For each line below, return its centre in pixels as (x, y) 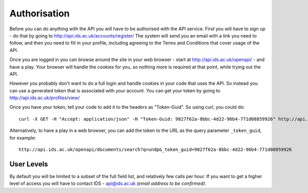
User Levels (29, 164)
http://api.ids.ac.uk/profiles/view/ (45, 98)
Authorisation (40, 13)
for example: (23, 138)
